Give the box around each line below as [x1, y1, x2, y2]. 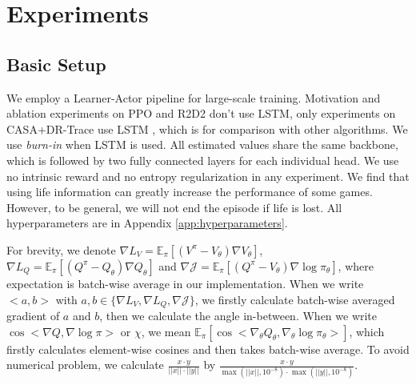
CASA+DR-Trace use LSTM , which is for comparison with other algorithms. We [6, 120, 408, 137]
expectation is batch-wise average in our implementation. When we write [6, 275, 364, 291]
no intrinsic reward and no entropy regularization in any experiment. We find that [6, 167, 410, 184]
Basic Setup [6, 51, 106, 76]
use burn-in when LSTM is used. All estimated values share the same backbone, [6, 136, 398, 153]
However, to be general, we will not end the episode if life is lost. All [6, 199, 342, 215]
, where [338, 257, 374, 274]
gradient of [6, 307, 60, 323]
